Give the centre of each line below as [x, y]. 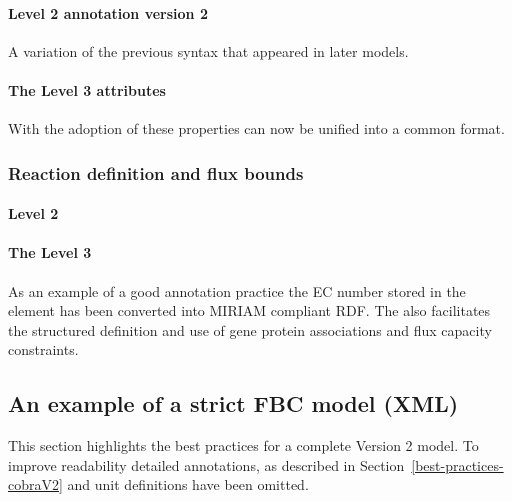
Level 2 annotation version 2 [108, 12]
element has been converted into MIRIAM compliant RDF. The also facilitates [249, 310]
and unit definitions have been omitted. [188, 484]
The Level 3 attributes [87, 89]
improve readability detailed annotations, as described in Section [206, 464]
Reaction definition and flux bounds [156, 172]
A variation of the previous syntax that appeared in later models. [208, 50]
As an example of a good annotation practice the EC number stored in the [237, 290]
